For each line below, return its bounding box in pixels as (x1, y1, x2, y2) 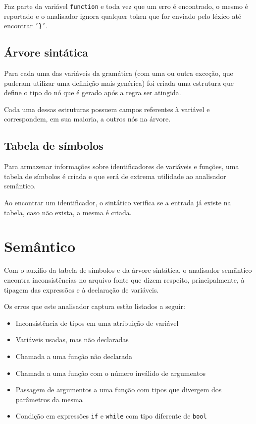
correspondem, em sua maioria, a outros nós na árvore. (4, 114, 171, 124)
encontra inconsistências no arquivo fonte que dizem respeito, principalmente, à (4, 274, 245, 285)
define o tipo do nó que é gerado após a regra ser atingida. (4, 87, 181, 98)
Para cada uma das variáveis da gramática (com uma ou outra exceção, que (4, 68, 233, 78)
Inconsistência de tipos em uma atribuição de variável (15, 317, 179, 328)
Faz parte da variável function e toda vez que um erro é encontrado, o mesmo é (4, 1, 248, 11)
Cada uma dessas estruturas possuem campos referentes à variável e (4, 104, 210, 114)
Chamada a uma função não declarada (15, 351, 133, 361)
